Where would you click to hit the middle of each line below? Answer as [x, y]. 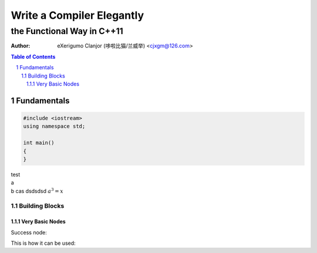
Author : [21, 46]
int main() [39, 143]
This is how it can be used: [43, 243]
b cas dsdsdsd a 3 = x [37, 190]
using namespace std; [54, 126]
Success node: [29, 232]
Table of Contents [33, 56]
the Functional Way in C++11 [67, 31]
